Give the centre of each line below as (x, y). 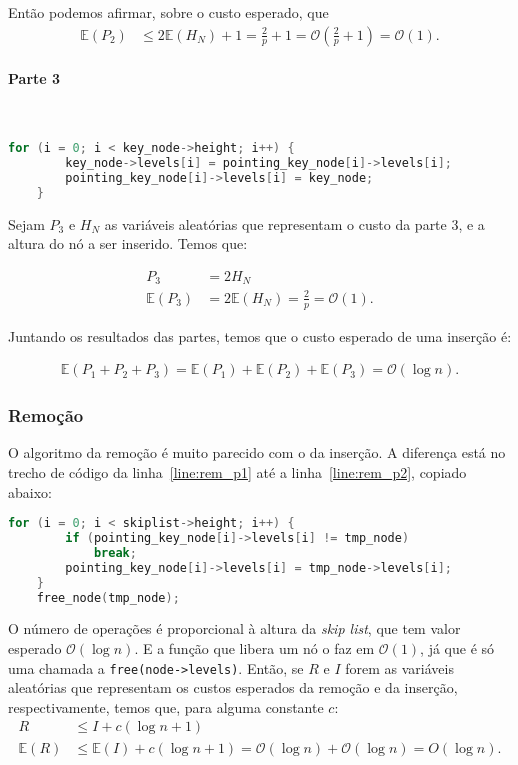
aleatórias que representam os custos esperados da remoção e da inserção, (233, 687)
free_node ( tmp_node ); (108, 597)
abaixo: (30, 491)
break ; (115, 552)
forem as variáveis (399, 667)
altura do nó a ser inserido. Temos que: (128, 243)
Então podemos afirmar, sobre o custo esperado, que (168, 12)
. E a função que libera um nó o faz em (254, 648)
